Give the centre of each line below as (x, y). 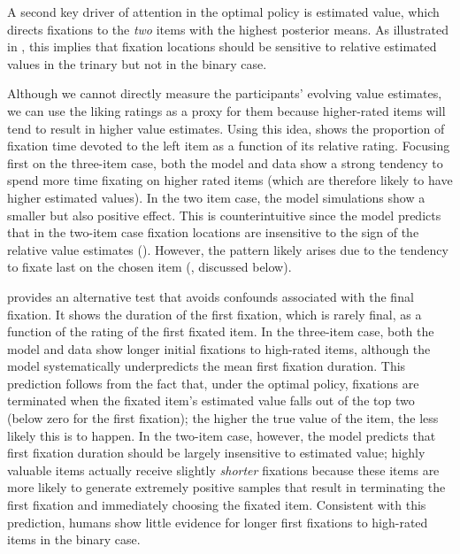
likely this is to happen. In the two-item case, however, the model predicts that (222, 435)
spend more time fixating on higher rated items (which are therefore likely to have (230, 180)
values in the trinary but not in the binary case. (137, 63)
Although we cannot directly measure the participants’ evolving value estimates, (225, 93)
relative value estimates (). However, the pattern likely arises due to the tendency (228, 249)
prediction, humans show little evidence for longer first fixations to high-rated (218, 522)
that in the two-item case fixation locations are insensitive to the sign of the (213, 232)
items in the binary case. (74, 539)
